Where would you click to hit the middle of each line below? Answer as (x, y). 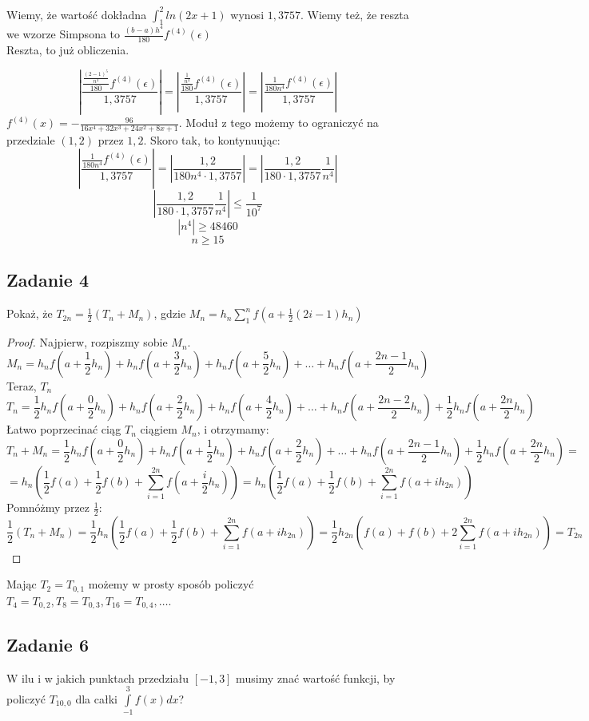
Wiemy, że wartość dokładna (77, 14)
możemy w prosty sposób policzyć (171, 584)
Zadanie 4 (48, 280)
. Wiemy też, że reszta (354, 14)
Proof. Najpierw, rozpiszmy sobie (87, 342)
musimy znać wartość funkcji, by (316, 677)
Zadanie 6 (48, 644)
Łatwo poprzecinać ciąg (64, 429)
